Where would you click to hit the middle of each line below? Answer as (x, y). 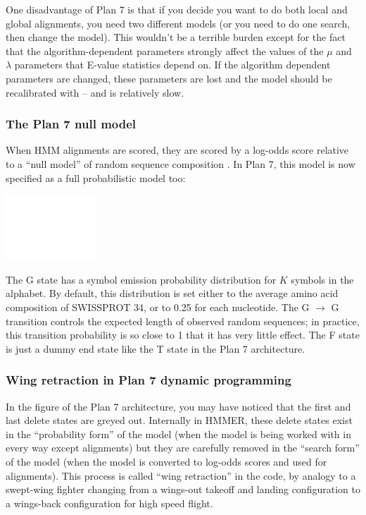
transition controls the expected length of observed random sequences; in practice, (183, 321)
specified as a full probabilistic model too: (96, 177)
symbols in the (322, 279)
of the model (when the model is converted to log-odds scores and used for (166, 461)
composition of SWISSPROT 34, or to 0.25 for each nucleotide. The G (158, 307)
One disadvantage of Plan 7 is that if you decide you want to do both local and (177, 9)
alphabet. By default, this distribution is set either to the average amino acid (172, 293)
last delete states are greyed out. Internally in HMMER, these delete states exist (179, 420)
